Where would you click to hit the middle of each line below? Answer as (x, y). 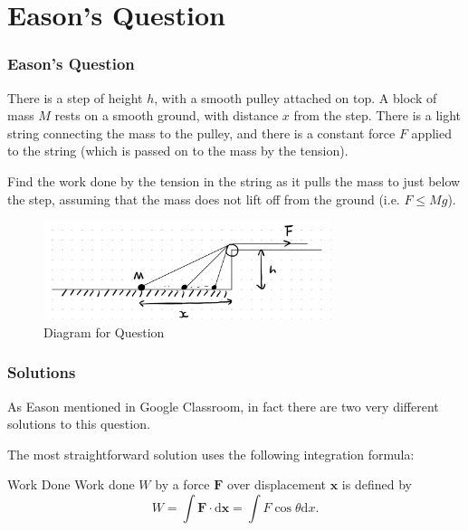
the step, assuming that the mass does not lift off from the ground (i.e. (204, 199)
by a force (182, 484)
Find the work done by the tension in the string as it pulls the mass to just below (234, 180)
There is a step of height (75, 97)
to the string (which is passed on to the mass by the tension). (178, 151)
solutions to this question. (79, 424)
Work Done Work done (71, 484)
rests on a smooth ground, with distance (167, 115)
